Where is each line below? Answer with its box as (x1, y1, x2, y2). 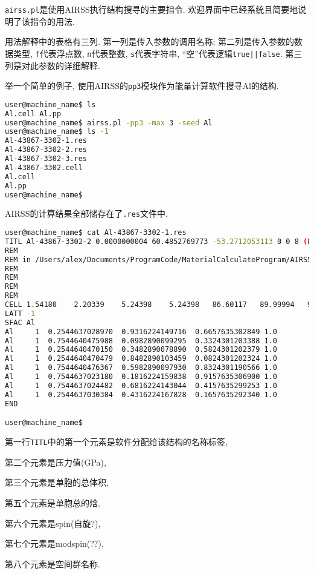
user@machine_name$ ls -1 (5, 127, 109, 136)
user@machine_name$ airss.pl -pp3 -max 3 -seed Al (5, 118, 213, 127)
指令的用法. (30, 15, 75, 27)
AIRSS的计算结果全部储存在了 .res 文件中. (5, 207, 168, 220)
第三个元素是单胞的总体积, (5, 476, 109, 489)
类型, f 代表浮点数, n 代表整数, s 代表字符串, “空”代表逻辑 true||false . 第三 (13, 47, 303, 59)
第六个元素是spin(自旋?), (5, 516, 101, 529)
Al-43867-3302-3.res (5, 154, 88, 163)
